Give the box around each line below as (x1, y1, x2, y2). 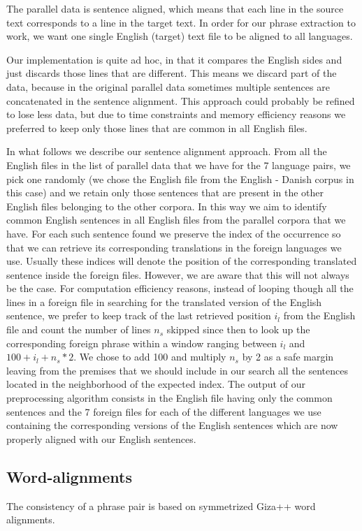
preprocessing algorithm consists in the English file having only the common (6, 391, 333, 405)
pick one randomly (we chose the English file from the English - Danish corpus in (6, 171, 354, 186)
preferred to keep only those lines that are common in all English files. (6, 120, 307, 135)
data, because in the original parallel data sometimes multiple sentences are (6, 79, 330, 94)
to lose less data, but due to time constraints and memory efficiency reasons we (6, 107, 346, 122)
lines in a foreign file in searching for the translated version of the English (6, 294, 322, 309)
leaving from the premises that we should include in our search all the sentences (6, 363, 349, 377)
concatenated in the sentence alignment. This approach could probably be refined (6, 93, 355, 108)
